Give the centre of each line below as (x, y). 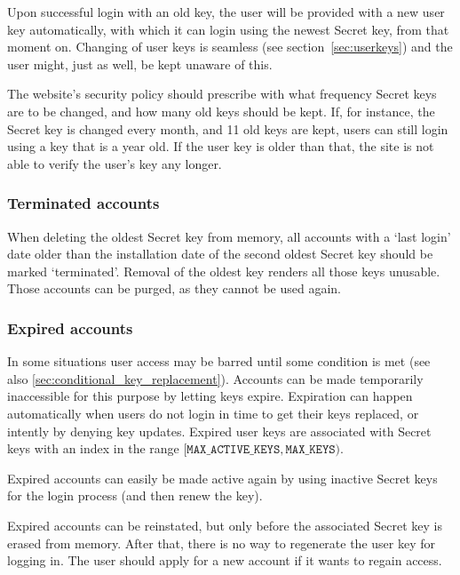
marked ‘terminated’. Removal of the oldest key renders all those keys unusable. (224, 271)
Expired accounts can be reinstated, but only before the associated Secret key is (225, 525)
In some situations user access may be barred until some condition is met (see (219, 361)
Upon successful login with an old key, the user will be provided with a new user (226, 12)
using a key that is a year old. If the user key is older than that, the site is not (221, 146)
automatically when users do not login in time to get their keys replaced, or (213, 413)
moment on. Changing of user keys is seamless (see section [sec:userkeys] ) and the (230, 47)
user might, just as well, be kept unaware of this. (140, 64)
